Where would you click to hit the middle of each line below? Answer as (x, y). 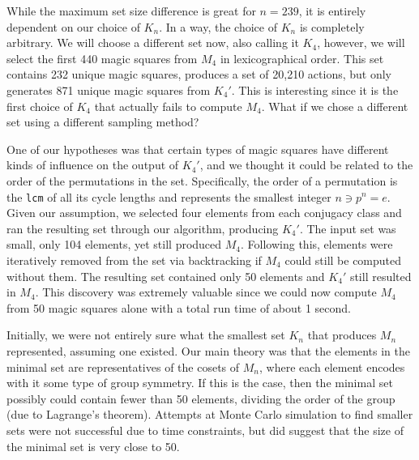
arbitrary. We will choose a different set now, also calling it (153, 43)
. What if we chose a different (335, 106)
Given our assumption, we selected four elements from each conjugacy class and (204, 213)
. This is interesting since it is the (315, 89)
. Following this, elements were (317, 244)
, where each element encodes (332, 366)
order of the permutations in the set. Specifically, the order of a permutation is (202, 180)
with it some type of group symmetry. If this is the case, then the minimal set (200, 383)
